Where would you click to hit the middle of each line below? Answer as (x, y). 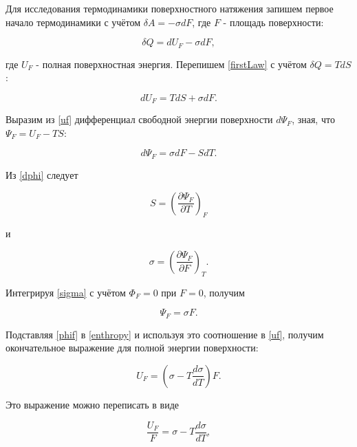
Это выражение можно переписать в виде (92, 404)
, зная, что (313, 119)
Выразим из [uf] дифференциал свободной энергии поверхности (139, 119)
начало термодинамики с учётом (73, 22)
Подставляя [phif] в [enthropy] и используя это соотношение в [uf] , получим (165, 334)
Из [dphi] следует (42, 174)
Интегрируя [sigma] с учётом (66, 292)
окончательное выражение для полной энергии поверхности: (132, 348)
